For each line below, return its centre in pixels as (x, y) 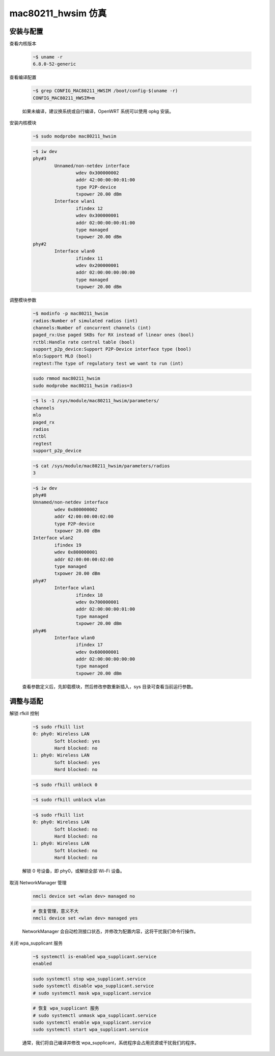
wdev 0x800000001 (76, 552)
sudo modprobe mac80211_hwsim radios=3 (82, 385)
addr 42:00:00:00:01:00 (105, 180)
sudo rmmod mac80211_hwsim (66, 379)
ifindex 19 (68, 545)
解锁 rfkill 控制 (24, 713)
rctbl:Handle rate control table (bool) (84, 342)
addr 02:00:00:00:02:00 (84, 559)
